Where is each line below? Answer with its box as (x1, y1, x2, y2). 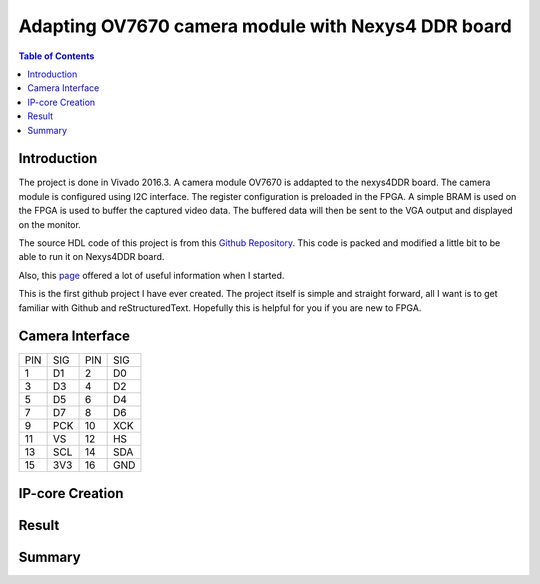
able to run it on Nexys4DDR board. (18, 251, 165, 263)
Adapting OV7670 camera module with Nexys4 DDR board (18, 15, 512, 37)
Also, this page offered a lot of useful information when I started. (18, 269, 285, 281)
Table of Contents (18, 50, 95, 62)
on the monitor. (18, 218, 82, 230)
